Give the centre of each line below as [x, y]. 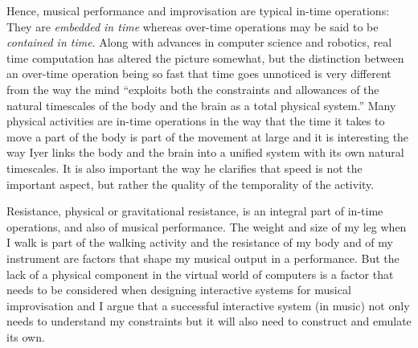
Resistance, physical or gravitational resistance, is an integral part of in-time [195, 211]
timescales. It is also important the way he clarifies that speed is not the [184, 168]
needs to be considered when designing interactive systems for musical [179, 290]
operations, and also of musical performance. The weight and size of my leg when [207, 226]
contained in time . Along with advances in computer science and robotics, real [199, 42]
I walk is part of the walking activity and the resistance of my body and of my [200, 242]
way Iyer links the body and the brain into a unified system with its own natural [205, 152]
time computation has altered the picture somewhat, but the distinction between [205, 57]
